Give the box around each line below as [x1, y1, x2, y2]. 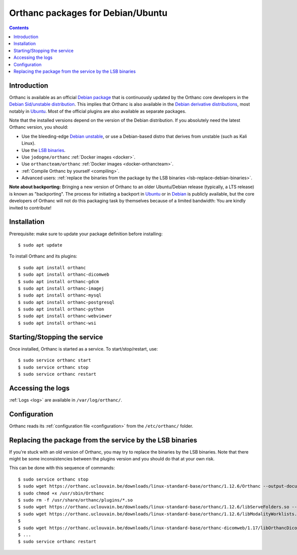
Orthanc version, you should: [9, 124, 69, 130]
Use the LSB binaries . [21, 147, 66, 153]
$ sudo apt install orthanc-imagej [18, 285, 104, 291]
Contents [9, 25, 29, 31]
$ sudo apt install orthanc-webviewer [18, 313, 112, 319]
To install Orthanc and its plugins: [9, 253, 78, 259]
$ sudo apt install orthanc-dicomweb [18, 272, 110, 277]
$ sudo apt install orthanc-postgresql [18, 300, 115, 305]
